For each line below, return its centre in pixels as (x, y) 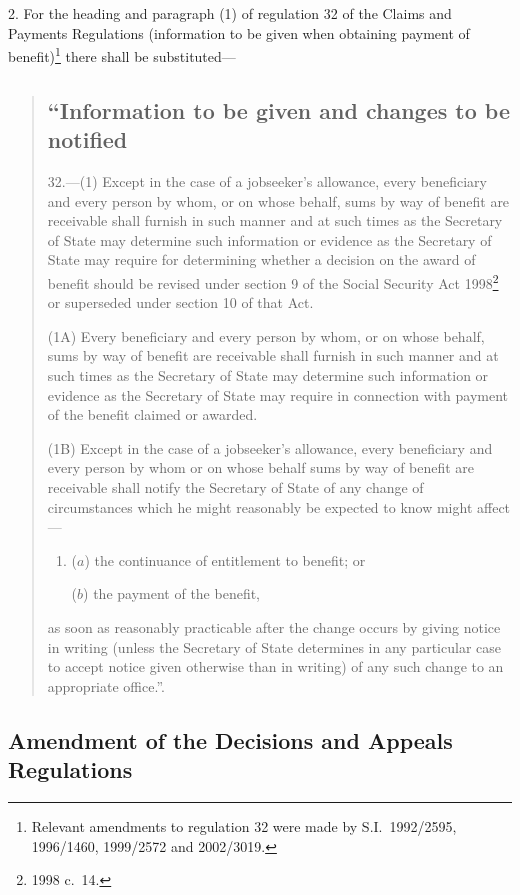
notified (87, 139)
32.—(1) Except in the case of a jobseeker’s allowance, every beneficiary (267, 181)
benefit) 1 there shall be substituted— (122, 54)
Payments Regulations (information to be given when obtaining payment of (239, 32)
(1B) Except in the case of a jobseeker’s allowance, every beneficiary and (270, 447)
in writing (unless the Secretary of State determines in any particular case (274, 646)
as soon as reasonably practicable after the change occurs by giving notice (274, 626)
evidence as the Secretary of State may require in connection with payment (278, 394)
